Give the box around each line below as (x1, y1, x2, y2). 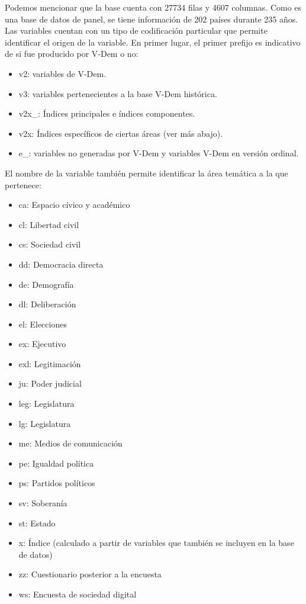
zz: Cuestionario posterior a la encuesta (18, 568, 162, 580)
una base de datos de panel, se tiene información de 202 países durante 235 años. (5, 12, 298, 25)
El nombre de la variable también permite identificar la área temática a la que (5, 166, 288, 179)
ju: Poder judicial (18, 377, 82, 390)
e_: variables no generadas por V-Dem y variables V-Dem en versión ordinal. (18, 147, 299, 159)
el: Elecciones (18, 317, 67, 330)
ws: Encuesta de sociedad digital (18, 588, 137, 600)
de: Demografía (18, 278, 74, 290)
